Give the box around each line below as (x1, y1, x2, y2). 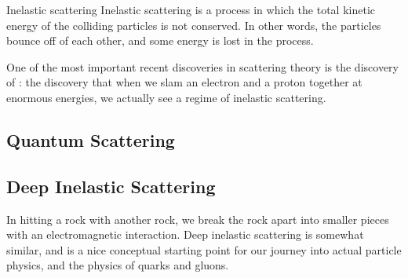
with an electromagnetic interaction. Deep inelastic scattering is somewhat (6, 226, 364, 243)
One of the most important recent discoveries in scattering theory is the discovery (6, 58, 399, 75)
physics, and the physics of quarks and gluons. (6, 257, 229, 273)
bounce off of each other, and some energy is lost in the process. (6, 32, 314, 49)
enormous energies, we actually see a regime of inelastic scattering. (6, 89, 326, 105)
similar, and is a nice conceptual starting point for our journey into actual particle (6, 241, 402, 258)
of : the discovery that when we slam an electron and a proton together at (6, 74, 362, 90)
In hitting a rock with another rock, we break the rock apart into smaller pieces (6, 210, 389, 227)
